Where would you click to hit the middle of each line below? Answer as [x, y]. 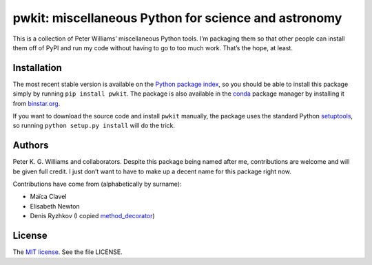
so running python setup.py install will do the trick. [94, 126]
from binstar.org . [37, 103]
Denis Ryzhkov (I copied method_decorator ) [92, 216]
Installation [37, 68]
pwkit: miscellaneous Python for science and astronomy [177, 18]
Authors [31, 146]
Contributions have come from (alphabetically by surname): [97, 184]
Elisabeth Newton [55, 206]
